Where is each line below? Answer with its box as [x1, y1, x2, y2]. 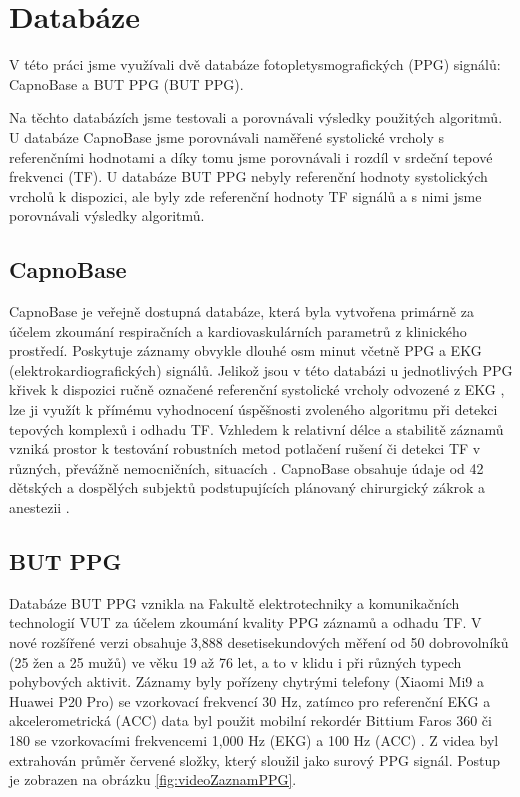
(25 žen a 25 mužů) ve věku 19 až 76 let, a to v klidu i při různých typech [9, 651, 462, 672]
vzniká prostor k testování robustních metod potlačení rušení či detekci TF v [9, 438, 481, 459]
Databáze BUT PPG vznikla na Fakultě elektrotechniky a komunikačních [9, 592, 460, 613]
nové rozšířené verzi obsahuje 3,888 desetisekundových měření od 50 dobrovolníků [9, 632, 509, 652]
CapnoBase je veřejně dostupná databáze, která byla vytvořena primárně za [9, 301, 474, 322]
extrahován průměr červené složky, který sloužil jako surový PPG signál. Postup [9, 749, 500, 770]
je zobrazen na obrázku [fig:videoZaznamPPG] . [9, 769, 297, 790]
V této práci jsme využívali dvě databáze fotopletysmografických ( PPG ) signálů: [9, 54, 501, 75]
